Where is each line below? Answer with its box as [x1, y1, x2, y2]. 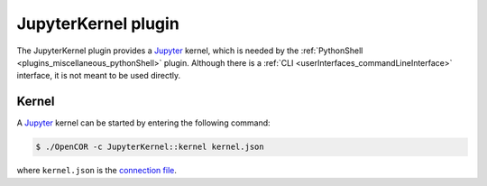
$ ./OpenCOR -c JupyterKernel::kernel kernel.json [35, 142, 265, 153]
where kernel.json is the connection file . [16, 165, 178, 176]
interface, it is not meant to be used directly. [16, 70, 181, 81]
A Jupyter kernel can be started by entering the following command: [16, 117, 271, 128]
